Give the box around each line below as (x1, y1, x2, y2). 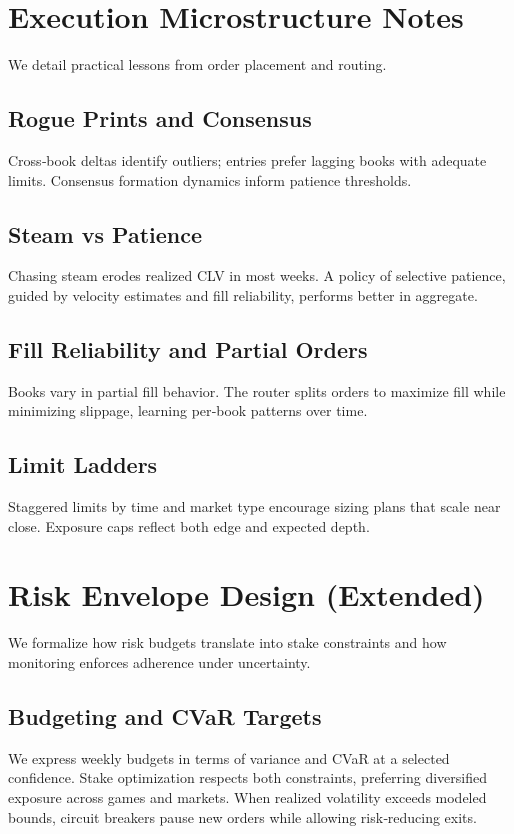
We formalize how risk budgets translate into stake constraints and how (8, 632, 447, 653)
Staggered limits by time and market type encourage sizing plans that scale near (8, 496, 501, 517)
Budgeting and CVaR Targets (8, 700, 322, 731)
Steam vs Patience (8, 218, 203, 249)
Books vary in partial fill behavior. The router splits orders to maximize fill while (8, 380, 506, 401)
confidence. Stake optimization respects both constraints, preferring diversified (8, 767, 487, 788)
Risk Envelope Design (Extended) (8, 574, 485, 615)
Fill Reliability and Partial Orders (8, 333, 368, 364)
